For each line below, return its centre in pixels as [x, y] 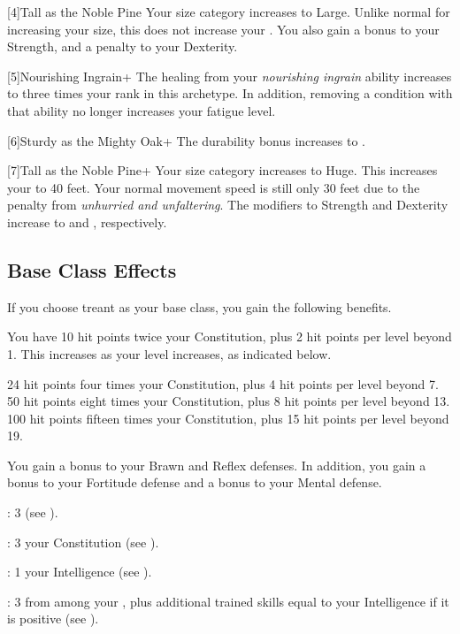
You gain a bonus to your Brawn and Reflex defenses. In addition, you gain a [217, 465]
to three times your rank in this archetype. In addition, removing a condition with [230, 93]
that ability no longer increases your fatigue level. [142, 110]
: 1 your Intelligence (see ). [80, 572]
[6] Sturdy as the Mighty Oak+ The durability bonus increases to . [186, 140]
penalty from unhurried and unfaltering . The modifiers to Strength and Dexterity [228, 205]
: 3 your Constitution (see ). [83, 542]
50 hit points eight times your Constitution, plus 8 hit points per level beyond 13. [229, 401]
